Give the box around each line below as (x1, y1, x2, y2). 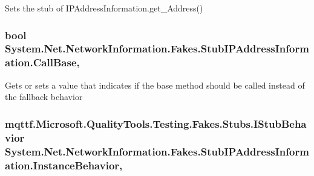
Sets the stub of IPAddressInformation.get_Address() (5, 2, 203, 14)
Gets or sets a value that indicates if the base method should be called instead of (5, 78, 305, 91)
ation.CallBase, (5, 55, 80, 70)
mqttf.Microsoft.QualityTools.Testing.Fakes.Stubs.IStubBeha (5, 116, 307, 131)
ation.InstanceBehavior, (5, 157, 123, 172)
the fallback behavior (5, 90, 83, 103)
